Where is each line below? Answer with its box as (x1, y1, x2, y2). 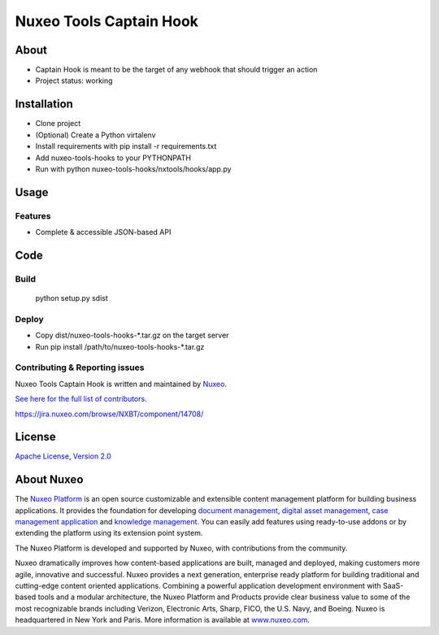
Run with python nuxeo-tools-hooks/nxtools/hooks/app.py (35, 163, 232, 174)
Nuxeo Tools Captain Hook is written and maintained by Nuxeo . (15, 379, 228, 389)
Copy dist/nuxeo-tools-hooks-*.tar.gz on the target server (35, 330, 229, 341)
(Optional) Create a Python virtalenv (35, 130, 156, 140)
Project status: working (35, 76, 113, 85)
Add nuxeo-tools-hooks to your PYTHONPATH (35, 153, 191, 163)
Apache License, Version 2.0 (15, 451, 111, 461)
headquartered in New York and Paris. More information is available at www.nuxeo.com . (15, 615, 311, 625)
